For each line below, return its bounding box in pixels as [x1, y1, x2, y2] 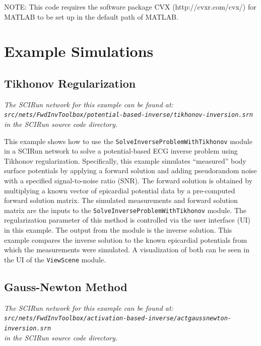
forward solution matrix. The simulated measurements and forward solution [4, 195, 238, 205]
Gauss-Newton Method [4, 279, 127, 294]
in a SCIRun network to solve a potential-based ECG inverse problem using [4, 146, 238, 156]
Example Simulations [4, 41, 154, 61]
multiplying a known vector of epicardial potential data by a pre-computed [4, 185, 235, 195]
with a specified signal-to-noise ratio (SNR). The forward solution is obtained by [4, 175, 253, 186]
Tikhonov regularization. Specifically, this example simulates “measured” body [4, 155, 246, 166]
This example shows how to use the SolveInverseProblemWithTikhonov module [4, 135, 252, 146]
